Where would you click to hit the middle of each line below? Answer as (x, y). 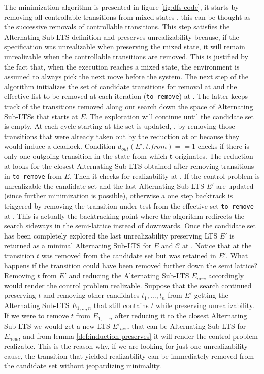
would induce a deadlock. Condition (60, 146)
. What (237, 256)
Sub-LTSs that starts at (41, 116)
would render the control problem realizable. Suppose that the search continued (128, 285)
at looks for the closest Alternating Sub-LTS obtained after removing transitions (129, 166)
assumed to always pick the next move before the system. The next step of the (126, 76)
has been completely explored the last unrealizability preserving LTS (111, 235)
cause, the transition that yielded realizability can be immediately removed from (129, 355)
